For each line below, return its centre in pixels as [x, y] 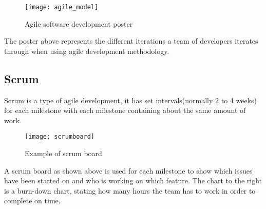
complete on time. [32, 201]
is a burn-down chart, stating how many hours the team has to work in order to [130, 190]
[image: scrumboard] [60, 137]
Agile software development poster [79, 23]
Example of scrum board [63, 153]
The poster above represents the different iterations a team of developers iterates [131, 41]
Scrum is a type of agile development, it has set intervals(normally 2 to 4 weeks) [131, 100]
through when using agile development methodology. [87, 51]
